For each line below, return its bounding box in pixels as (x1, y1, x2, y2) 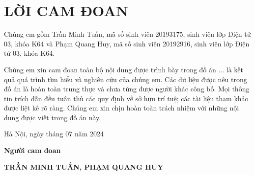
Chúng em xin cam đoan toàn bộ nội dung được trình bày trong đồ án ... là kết (4, 64, 244, 74)
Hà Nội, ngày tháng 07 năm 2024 (4, 129, 104, 139)
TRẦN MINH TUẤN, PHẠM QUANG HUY (4, 161, 164, 172)
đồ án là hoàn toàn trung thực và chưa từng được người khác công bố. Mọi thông (4, 84, 250, 94)
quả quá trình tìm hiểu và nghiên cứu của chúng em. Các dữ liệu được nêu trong (4, 74, 247, 84)
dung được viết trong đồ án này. (4, 112, 101, 122)
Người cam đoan (4, 145, 61, 155)
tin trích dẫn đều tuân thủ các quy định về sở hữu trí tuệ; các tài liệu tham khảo (4, 93, 249, 103)
